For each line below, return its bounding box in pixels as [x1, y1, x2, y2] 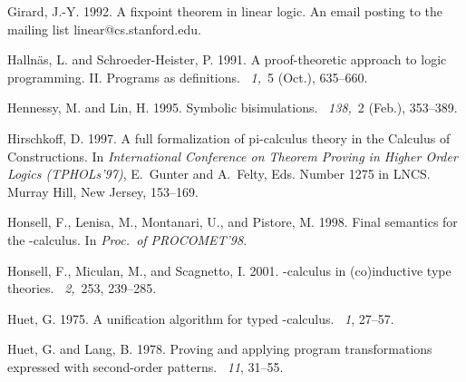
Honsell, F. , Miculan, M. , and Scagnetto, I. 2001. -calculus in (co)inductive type [7, 260, 451, 279]
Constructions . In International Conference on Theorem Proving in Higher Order [7, 146, 458, 165]
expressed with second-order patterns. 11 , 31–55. [7, 357, 284, 376]
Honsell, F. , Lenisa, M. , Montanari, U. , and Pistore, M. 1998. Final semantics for [7, 212, 458, 231]
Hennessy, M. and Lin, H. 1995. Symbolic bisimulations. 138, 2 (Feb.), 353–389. [7, 98, 458, 117]
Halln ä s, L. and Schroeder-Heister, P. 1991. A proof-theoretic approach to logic [7, 50, 447, 69]
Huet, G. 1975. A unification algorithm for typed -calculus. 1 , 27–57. [7, 309, 394, 328]
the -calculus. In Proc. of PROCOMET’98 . [7, 230, 248, 249]
